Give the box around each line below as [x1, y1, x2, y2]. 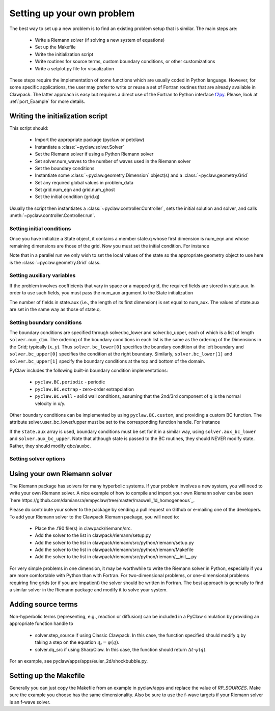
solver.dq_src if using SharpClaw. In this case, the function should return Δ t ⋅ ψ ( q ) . [35, 646, 207, 652]
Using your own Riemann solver [9, 469, 113, 478]
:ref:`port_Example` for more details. [9, 98, 86, 104]
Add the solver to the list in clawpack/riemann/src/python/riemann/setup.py [35, 539, 194, 545]
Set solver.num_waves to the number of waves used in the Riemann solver [35, 158, 191, 164]
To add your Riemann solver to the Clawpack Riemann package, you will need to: [9, 513, 179, 519]
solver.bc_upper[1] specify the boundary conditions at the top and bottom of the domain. [9, 358, 206, 364]
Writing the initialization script [9, 112, 108, 120]
